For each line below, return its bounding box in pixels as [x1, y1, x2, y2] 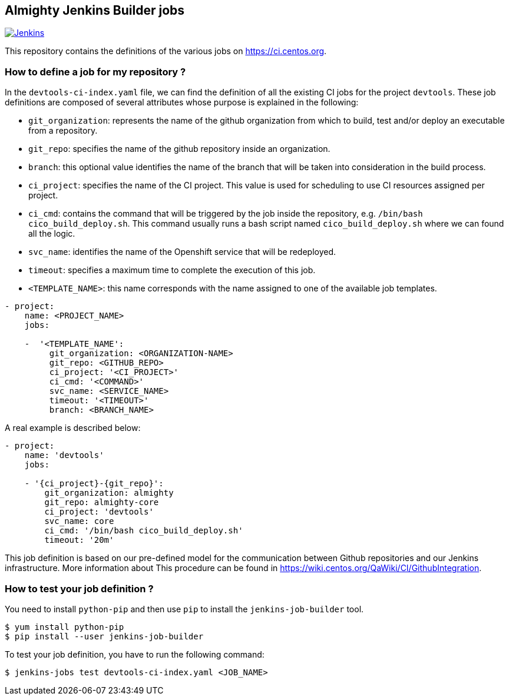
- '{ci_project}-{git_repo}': [24, 479, 164, 489]
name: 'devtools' [24, 450, 104, 460]
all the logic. [28, 228, 75, 239]
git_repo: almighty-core [44, 497, 159, 507]
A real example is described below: [5, 423, 141, 433]
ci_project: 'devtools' [44, 507, 154, 517]
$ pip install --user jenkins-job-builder [5, 631, 204, 641]
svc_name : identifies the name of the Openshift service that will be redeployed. [28, 247, 336, 257]
